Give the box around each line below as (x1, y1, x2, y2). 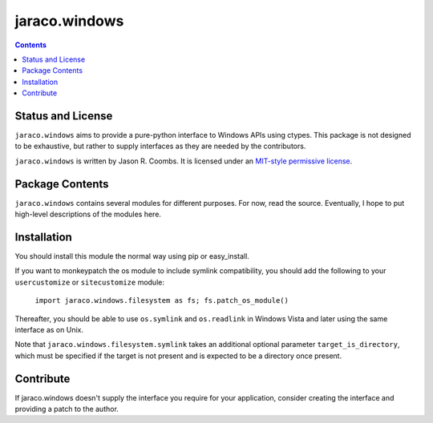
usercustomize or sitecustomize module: (14, 277, 164, 287)
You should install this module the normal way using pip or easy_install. (14, 252, 250, 260)
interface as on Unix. (14, 324, 84, 334)
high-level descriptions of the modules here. (14, 209, 162, 220)
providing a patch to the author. (14, 405, 119, 414)
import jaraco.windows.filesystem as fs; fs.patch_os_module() (34, 296, 289, 305)
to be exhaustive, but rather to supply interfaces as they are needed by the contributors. (14, 141, 306, 151)
